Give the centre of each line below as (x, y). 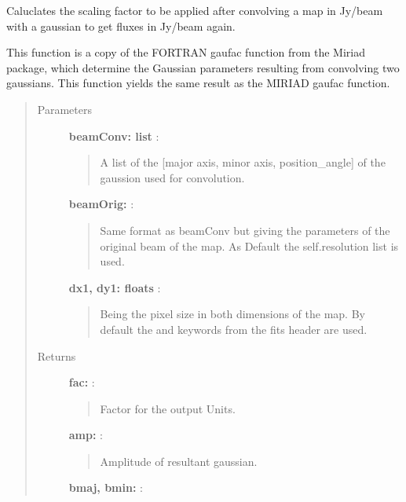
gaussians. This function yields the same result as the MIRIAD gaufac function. (198, 83)
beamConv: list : (114, 136)
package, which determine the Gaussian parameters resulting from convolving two (203, 67)
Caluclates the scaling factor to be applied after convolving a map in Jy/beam (195, 10)
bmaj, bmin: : (106, 487)
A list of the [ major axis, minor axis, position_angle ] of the (243, 162)
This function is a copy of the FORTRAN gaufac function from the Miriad (186, 52)
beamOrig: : (101, 204)
